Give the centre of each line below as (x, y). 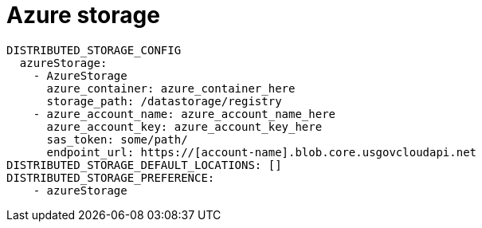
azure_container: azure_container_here (171, 88)
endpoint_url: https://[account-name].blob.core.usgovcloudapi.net (262, 152)
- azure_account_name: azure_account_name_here (184, 114)
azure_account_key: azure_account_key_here (184, 126)
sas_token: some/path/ (117, 139)
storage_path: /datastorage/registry (164, 101)
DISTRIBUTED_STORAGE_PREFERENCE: (111, 177)
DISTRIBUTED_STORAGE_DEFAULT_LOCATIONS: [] (144, 165)
